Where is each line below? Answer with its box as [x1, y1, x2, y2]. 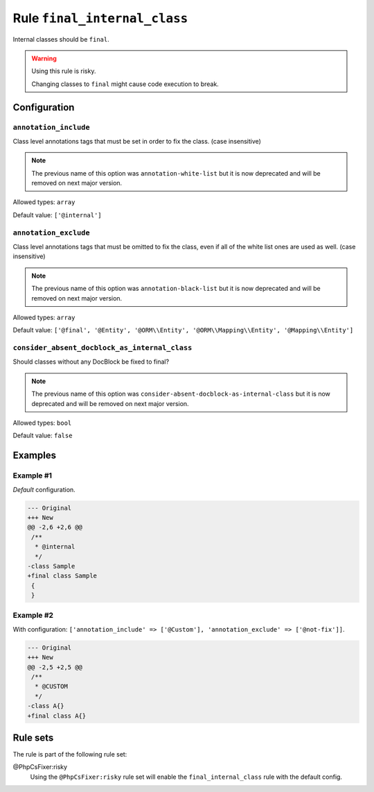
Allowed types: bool [12, 419, 72, 427]
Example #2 [12, 611, 54, 621]
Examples [12, 450, 57, 462]
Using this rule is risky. [31, 67, 96, 76]
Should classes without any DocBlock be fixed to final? [12, 357, 170, 366]
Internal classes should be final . [12, 35, 110, 43]
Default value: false [12, 431, 73, 440]
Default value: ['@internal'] [12, 210, 102, 219]
